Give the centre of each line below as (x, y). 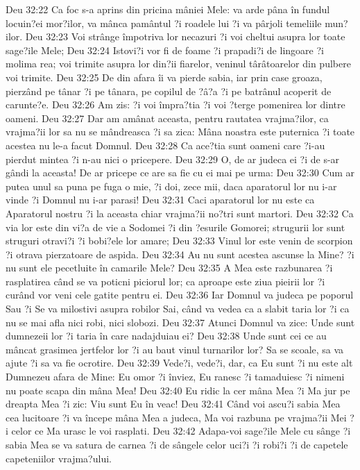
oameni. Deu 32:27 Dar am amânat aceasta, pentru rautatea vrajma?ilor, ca (167, 118)
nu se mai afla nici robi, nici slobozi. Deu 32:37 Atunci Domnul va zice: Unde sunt (180, 322)
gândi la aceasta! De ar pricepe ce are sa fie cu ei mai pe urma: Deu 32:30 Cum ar (180, 173)
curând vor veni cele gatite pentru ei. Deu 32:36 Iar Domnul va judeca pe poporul (180, 295)
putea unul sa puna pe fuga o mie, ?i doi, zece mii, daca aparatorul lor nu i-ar (171, 186)
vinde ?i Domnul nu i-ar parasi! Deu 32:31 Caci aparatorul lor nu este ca (160, 200)
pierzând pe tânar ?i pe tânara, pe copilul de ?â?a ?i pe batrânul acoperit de (169, 91)
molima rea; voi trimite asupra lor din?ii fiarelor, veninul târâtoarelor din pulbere (178, 64)
